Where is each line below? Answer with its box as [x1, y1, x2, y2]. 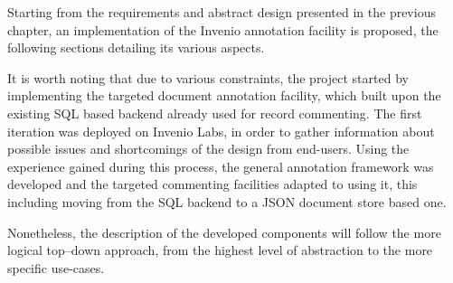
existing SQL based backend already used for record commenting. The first [7, 103, 422, 122]
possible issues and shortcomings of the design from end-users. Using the [7, 139, 410, 158]
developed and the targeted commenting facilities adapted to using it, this [7, 175, 418, 193]
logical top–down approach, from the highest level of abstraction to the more [7, 241, 433, 259]
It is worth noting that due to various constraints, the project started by [7, 68, 409, 87]
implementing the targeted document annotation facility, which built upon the [7, 86, 441, 105]
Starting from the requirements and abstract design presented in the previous [7, 3, 436, 21]
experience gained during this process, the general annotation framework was [7, 156, 434, 175]
